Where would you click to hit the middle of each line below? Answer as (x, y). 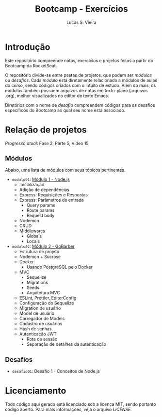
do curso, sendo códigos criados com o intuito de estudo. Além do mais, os (81, 85)
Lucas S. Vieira (81, 22)
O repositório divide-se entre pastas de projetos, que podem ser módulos (79, 75)
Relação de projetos (46, 130)
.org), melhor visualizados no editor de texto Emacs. (57, 96)
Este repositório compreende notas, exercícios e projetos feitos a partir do (79, 60)
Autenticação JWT (38, 334)
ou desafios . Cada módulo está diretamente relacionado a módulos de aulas (81, 80)
